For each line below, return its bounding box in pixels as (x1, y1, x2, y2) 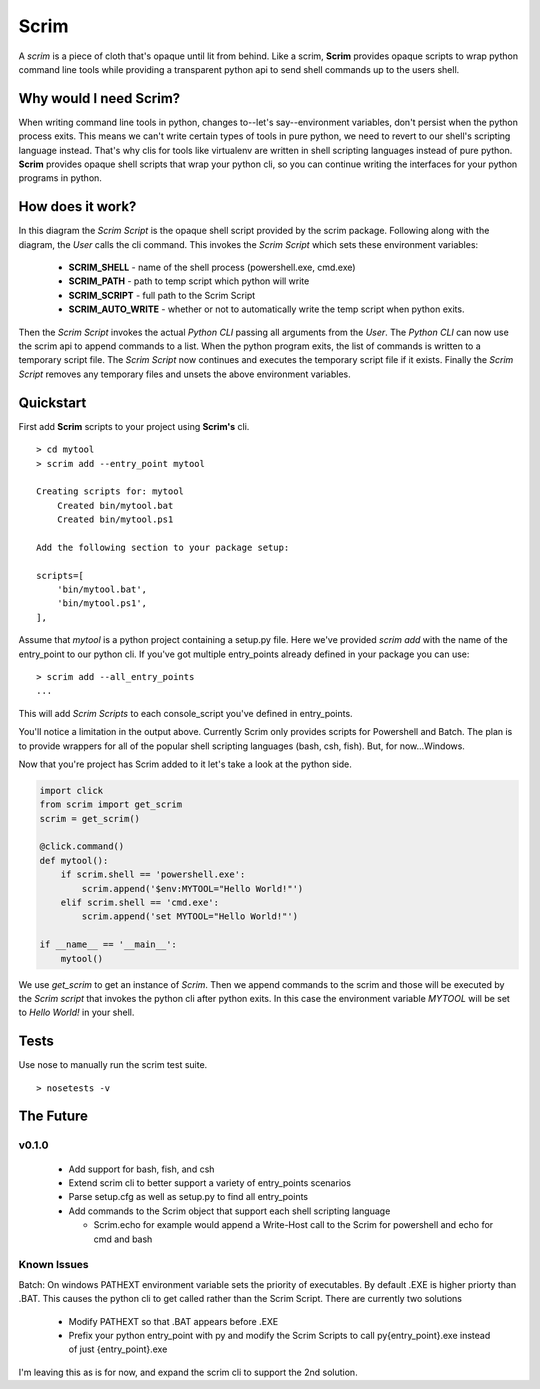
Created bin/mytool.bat (56, 500, 174, 511)
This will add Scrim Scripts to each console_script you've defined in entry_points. (18, 707, 354, 719)
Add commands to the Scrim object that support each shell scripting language (68, 1205, 391, 1217)
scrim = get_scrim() (39, 813, 140, 824)
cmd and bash (93, 1233, 153, 1245)
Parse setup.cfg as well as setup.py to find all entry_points (68, 1191, 309, 1203)
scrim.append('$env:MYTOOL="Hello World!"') (81, 883, 304, 894)
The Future (18, 1108, 89, 1125)
